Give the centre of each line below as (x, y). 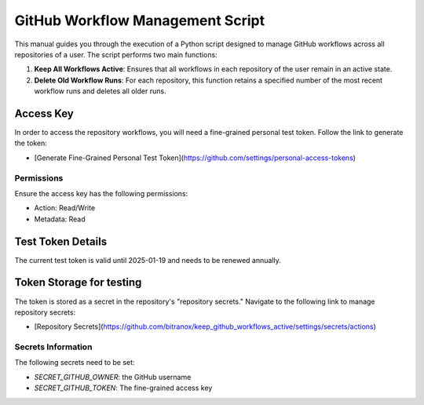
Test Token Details (61, 241)
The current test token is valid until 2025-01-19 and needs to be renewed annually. (148, 260)
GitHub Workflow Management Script (140, 20)
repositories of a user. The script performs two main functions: (116, 54)
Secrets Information (53, 347)
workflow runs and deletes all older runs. (100, 91)
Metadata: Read (60, 219)
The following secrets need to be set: (75, 363)
